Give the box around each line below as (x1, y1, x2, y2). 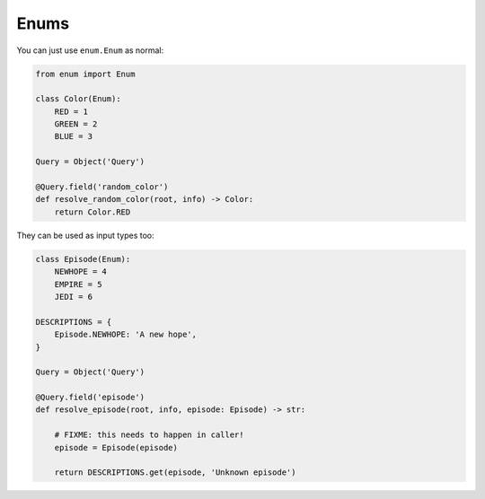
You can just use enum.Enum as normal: (16, 45, 164, 56)
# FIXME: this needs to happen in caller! (54, 430, 244, 440)
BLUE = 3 (54, 131, 93, 142)
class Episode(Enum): (35, 254, 131, 264)
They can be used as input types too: (16, 230, 154, 241)
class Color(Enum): (35, 94, 121, 104)
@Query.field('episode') (35, 392, 145, 403)
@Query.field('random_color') (35, 182, 169, 192)
